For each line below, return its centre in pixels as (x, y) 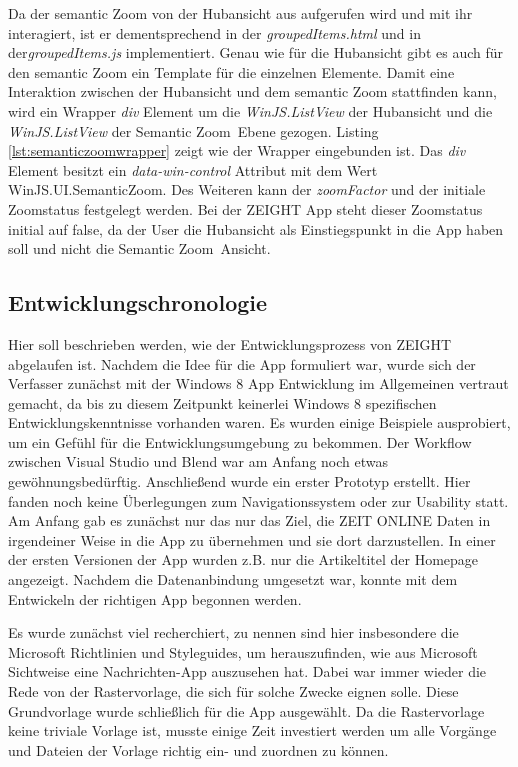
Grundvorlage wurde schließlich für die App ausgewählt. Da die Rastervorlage (246, 710)
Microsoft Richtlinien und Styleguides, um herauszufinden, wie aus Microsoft (243, 651)
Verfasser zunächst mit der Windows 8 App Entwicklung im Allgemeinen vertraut (258, 383)
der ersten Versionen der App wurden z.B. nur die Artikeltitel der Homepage (243, 559)
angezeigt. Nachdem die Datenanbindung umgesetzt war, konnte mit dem (233, 579)
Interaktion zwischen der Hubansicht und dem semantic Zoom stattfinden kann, (252, 91)
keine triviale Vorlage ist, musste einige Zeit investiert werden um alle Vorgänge (252, 730)
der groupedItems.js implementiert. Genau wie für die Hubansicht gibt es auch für (256, 52)
